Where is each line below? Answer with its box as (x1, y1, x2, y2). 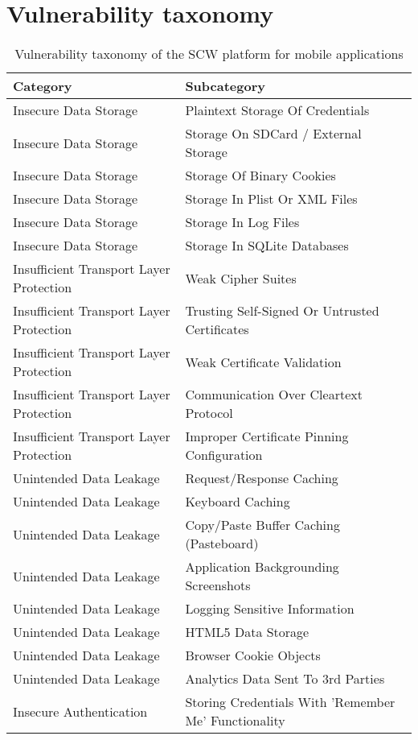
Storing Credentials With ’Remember (185, 692, 395, 712)
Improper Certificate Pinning (185, 427, 349, 446)
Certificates (185, 320, 249, 339)
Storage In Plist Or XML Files (185, 189, 358, 209)
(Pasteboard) (185, 534, 259, 553)
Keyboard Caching (185, 492, 290, 511)
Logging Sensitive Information (185, 599, 354, 618)
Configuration (185, 445, 263, 465)
